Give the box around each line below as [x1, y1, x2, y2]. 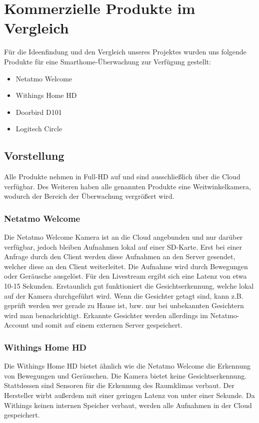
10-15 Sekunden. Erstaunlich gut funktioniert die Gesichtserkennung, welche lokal [4, 281, 254, 291]
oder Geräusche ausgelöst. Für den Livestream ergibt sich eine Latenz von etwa [4, 271, 247, 281]
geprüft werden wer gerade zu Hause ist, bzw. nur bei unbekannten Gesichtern [4, 300, 244, 311]
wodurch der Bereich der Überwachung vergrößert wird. [4, 191, 174, 201]
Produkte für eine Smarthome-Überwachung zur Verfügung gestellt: [4, 56, 211, 66]
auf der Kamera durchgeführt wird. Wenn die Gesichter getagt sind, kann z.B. [4, 290, 243, 301]
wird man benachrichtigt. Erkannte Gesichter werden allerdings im [4, 310, 208, 320]
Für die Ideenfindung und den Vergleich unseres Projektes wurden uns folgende [4, 46, 246, 57]
